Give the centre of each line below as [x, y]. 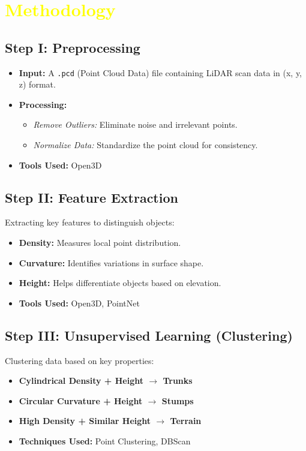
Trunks [178, 381]
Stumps [178, 400]
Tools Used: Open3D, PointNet [79, 303]
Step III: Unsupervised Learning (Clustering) [149, 335]
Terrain [186, 421]
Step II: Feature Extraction [91, 197]
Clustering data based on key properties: [79, 360]
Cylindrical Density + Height [81, 381]
